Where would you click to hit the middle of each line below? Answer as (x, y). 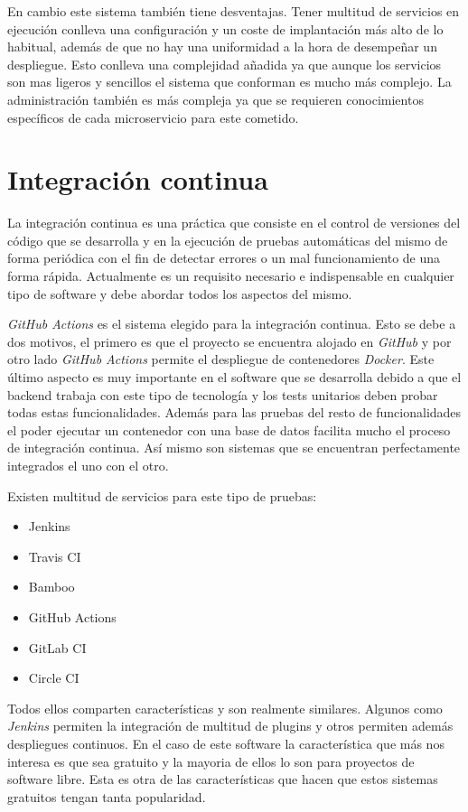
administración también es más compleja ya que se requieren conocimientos (215, 99)
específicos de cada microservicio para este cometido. (153, 117)
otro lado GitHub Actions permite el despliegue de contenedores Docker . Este (221, 359)
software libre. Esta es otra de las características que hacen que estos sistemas (223, 779)
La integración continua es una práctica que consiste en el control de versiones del (234, 223)
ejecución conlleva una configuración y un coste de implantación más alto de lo (225, 28)
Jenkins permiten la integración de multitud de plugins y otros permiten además (230, 726)
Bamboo (51, 587)
